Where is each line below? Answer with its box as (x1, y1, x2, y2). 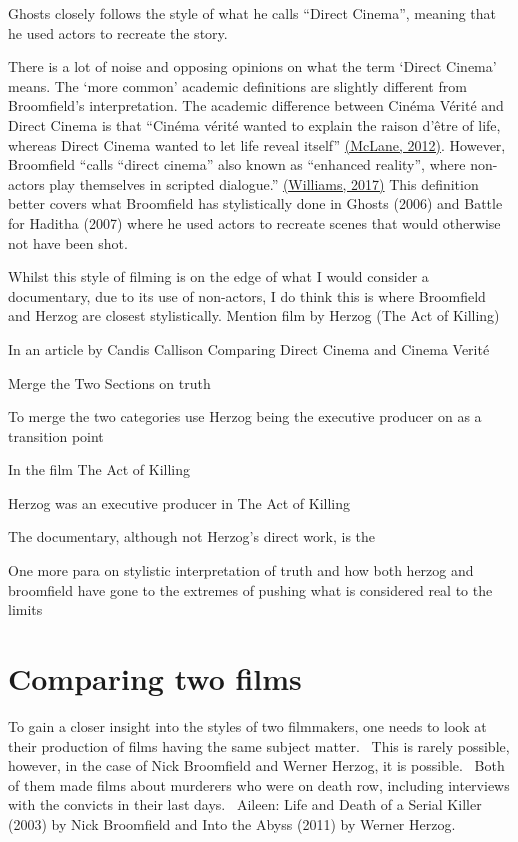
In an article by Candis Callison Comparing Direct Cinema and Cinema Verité (8, 338, 490, 359)
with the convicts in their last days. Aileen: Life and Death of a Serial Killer (8, 794, 482, 815)
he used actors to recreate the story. (8, 22, 228, 43)
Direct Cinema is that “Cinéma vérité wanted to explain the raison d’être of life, (8, 114, 501, 135)
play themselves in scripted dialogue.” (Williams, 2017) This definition (49, 173, 479, 194)
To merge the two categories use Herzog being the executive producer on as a (8, 406, 482, 427)
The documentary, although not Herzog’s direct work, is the (8, 526, 376, 547)
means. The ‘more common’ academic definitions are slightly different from (8, 75, 467, 96)
